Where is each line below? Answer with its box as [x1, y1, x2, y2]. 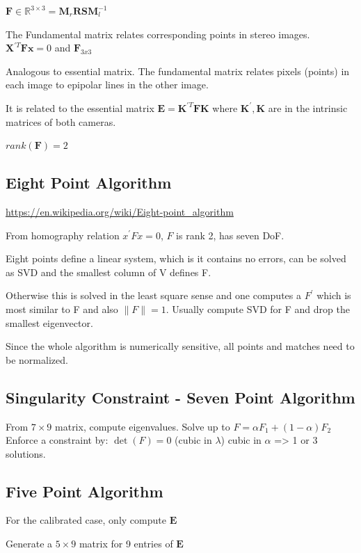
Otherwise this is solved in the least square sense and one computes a [6, 288, 301, 303]
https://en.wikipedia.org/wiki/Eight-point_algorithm [6, 204, 234, 218]
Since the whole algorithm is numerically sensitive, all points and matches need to [6, 339, 355, 353]
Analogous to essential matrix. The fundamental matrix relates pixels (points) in [6, 63, 350, 78]
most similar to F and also [6, 301, 118, 316]
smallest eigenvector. [6, 315, 93, 330]
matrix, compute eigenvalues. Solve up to [55, 419, 230, 433]
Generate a [6, 536, 53, 551]
